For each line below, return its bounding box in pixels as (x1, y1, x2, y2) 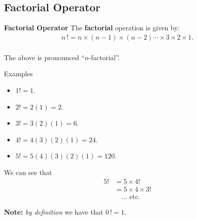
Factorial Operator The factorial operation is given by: (4, 22, 180, 33)
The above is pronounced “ (4, 52, 85, 62)
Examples (4, 68, 33, 79)
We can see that (4, 167, 52, 177)
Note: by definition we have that (4, 206, 103, 217)
